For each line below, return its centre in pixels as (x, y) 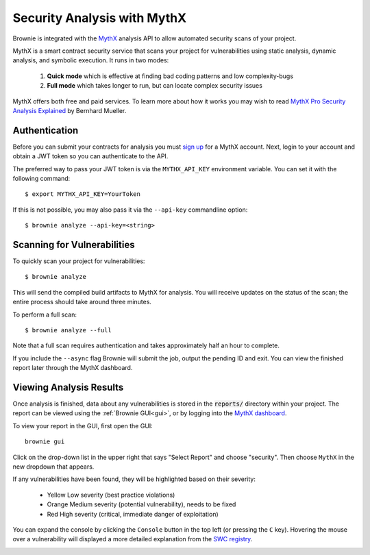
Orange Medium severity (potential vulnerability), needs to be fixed (141, 504)
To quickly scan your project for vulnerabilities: (79, 261)
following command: (41, 178)
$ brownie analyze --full (69, 330)
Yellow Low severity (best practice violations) (111, 495)
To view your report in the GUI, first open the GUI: (83, 425)
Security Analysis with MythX (100, 18)
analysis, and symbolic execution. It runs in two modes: (91, 60)
